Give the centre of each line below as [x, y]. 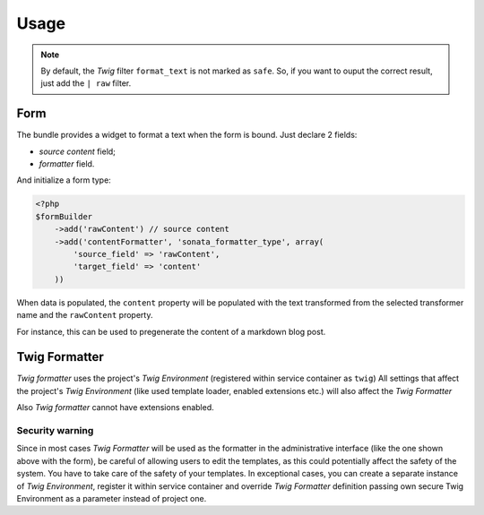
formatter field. [67, 164]
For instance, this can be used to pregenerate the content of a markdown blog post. [171, 331]
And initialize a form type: [64, 180]
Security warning [55, 430]
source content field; [78, 151]
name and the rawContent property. [85, 315]
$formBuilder [64, 216]
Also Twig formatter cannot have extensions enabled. [115, 408]
